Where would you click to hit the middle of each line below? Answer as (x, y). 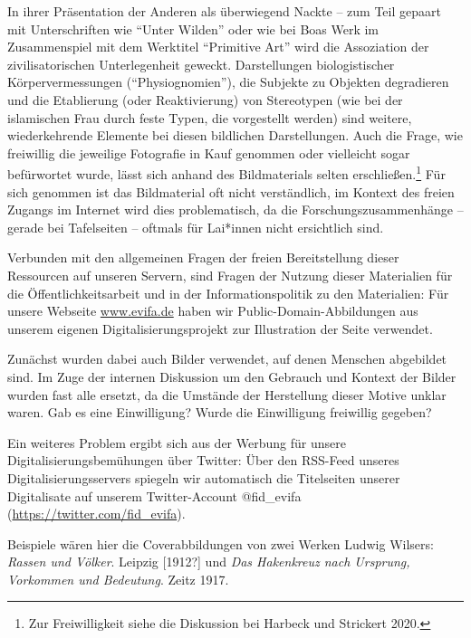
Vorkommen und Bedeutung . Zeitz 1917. (118, 579)
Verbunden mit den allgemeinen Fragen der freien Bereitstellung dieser (203, 257)
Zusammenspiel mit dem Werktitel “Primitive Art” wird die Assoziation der (218, 47)
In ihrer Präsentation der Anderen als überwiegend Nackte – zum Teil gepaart (224, 11)
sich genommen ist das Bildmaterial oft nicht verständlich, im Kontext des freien (231, 191)
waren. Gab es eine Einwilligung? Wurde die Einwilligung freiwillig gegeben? (220, 412)
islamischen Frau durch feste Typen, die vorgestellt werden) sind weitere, (210, 117)
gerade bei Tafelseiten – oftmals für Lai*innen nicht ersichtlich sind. (196, 227)
